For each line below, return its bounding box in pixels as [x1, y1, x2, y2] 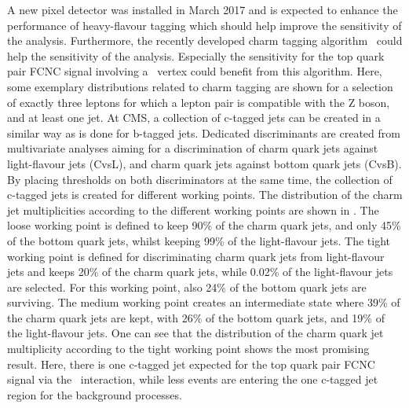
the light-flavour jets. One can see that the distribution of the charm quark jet [7, 325, 384, 341]
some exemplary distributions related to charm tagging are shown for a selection [7, 78, 393, 94]
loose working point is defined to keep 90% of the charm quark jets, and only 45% [7, 217, 401, 233]
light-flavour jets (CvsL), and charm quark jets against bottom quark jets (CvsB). [7, 155, 402, 171]
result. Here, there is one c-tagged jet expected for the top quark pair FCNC [7, 355, 375, 372]
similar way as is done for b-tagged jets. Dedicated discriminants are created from [7, 124, 400, 141]
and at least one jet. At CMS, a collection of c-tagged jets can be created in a [7, 109, 381, 126]
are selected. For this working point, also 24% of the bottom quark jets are [7, 278, 367, 295]
